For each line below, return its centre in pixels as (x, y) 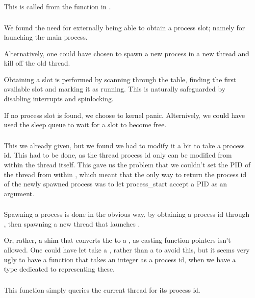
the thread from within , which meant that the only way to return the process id (125, 174)
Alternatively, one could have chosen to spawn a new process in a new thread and (127, 53)
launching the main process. (46, 37)
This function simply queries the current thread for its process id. (102, 289)
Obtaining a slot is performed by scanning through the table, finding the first (120, 79)
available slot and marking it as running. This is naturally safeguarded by (115, 89)
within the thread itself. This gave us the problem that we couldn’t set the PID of (127, 164)
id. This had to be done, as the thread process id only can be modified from (118, 155)
